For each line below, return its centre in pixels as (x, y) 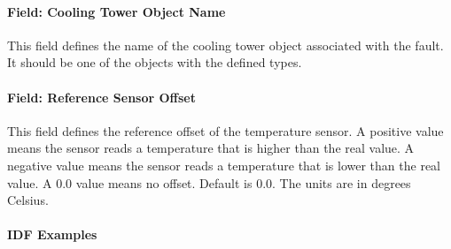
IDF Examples (52, 234)
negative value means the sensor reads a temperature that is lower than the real (224, 165)
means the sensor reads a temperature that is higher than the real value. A (211, 148)
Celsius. (28, 200)
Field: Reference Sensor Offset (101, 97)
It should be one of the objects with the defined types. (155, 62)
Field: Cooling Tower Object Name (117, 11)
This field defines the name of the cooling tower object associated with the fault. (225, 45)
